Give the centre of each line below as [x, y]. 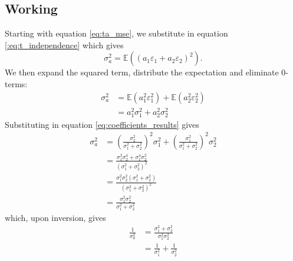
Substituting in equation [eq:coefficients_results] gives [102, 124]
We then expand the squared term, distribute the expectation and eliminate [142, 72]
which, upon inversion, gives [55, 217]
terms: [16, 83]
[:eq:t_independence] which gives [64, 44]
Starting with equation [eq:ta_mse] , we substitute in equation [116, 33]
